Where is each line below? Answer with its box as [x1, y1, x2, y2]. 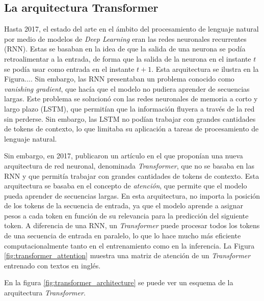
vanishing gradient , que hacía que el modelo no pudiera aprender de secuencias [4, 83, 250, 94]
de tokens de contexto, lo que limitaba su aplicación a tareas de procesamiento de [4, 123, 259, 134]
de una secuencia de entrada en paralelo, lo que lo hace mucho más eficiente [4, 230, 241, 241]
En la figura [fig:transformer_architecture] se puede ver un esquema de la [4, 277, 233, 288]
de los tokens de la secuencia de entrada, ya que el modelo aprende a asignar [4, 200, 243, 211]
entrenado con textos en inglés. [4, 260, 101, 270]
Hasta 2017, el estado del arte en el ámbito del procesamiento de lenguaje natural [4, 23, 259, 34]
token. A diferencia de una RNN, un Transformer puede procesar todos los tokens [4, 220, 260, 231]
